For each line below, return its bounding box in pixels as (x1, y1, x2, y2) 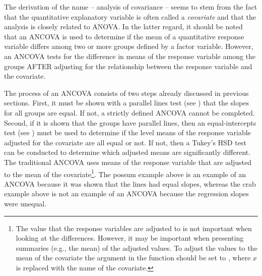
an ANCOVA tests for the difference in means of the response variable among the (4, 50, 256, 61)
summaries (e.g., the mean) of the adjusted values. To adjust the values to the (16, 242, 257, 253)
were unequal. (4, 198, 47, 208)
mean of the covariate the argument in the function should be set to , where (16, 252, 251, 263)
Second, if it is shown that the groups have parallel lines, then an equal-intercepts (4, 117, 256, 128)
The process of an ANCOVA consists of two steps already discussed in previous (4, 87, 249, 98)
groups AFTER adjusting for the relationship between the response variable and (4, 61, 252, 71)
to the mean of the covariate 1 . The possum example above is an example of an (4, 167, 246, 179)
